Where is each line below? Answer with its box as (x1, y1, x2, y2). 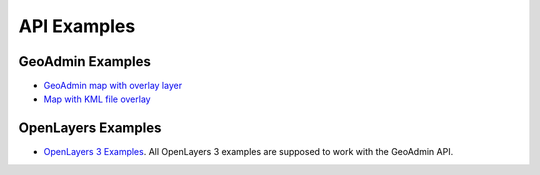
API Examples (18, 15, 136, 37)
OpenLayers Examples (18, 120, 162, 137)
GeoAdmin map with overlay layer (43, 80, 183, 92)
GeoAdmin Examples (18, 53, 152, 70)
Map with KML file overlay (43, 93, 151, 105)
